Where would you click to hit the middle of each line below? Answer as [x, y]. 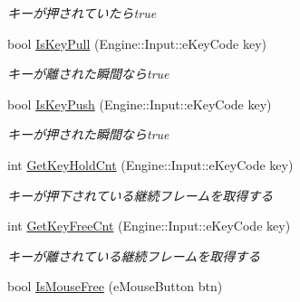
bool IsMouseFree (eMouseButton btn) [115, 286]
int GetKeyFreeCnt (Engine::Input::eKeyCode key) [149, 226]
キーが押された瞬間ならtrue [88, 134]
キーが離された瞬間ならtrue [88, 74]
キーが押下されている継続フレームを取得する [140, 195]
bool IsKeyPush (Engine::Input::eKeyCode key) [140, 104]
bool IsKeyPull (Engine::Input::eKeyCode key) [137, 43]
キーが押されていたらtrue [82, 13]
